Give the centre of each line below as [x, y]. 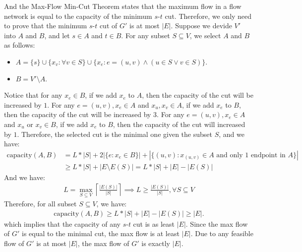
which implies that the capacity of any [62, 223]
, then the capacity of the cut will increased [179, 124]
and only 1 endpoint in [251, 155]
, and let [57, 35]
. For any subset [146, 35]
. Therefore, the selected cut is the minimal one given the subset [115, 134]
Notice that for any [33, 95]
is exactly [156, 243]
